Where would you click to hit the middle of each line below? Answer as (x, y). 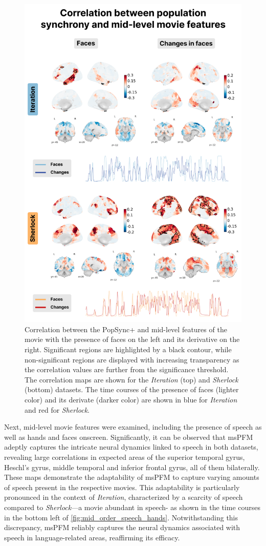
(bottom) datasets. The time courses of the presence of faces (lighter (132, 389)
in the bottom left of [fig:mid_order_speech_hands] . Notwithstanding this (121, 517)
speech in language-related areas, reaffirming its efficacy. (92, 537)
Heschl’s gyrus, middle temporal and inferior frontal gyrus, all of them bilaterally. (132, 467)
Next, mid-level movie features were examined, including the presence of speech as (133, 427)
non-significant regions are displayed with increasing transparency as (132, 359)
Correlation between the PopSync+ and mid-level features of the (126, 329)
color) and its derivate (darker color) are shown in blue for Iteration (131, 399)
